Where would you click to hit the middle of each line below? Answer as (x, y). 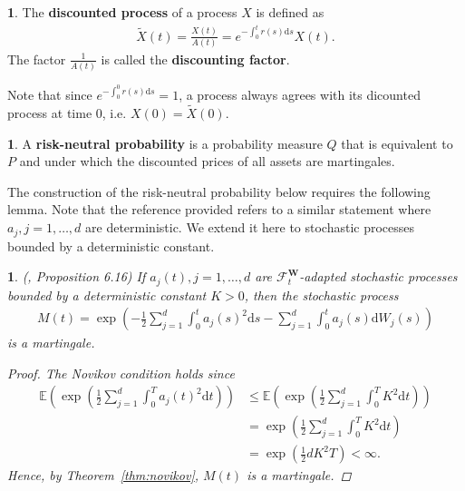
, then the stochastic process (321, 295)
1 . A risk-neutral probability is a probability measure (165, 143)
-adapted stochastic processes (378, 276)
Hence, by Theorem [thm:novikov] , (103, 475)
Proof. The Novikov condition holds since (121, 373)
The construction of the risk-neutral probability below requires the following (219, 191)
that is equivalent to (397, 143)
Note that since (50, 95)
